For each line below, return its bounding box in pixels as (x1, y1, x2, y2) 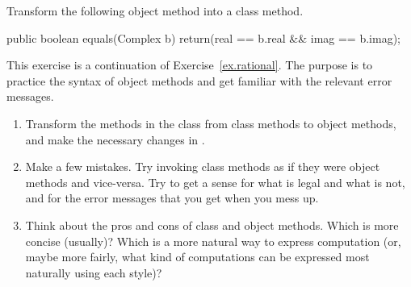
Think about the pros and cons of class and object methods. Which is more (25, 216, 399, 233)
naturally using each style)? (25, 264, 162, 281)
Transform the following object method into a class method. (6, 2, 304, 19)
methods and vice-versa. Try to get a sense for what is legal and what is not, (25, 173, 405, 190)
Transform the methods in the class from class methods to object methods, (25, 114, 396, 131)
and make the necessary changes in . (25, 131, 205, 148)
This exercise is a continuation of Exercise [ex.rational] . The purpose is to (6, 56, 373, 73)
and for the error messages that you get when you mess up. (25, 189, 319, 206)
